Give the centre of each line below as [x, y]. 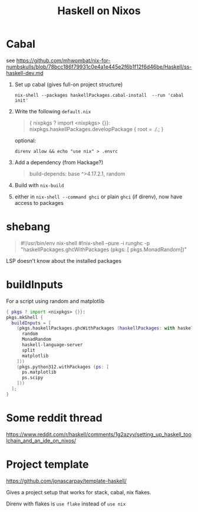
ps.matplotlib [39, 372]
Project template [48, 464]
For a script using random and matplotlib [55, 301]
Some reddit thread [54, 418]
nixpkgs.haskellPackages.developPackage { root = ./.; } [96, 129]
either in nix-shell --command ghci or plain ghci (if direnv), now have [98, 197]
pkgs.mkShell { [25, 317]
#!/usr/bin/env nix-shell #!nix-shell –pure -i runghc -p [85, 243]
